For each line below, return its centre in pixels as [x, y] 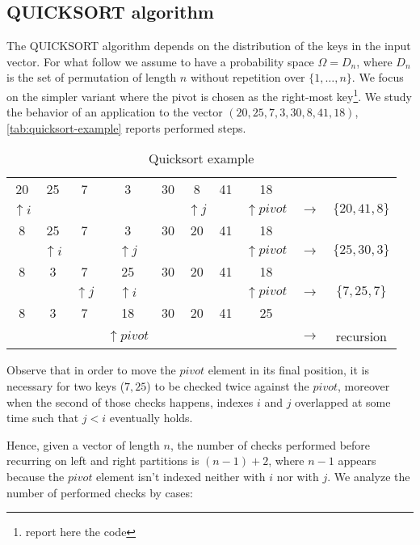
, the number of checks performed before [270, 444]
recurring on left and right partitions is [103, 461]
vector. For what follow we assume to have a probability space [160, 61]
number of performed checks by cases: [100, 492]
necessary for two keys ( [66, 386]
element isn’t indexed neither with [181, 476]
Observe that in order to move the [91, 370]
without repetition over [248, 77]
